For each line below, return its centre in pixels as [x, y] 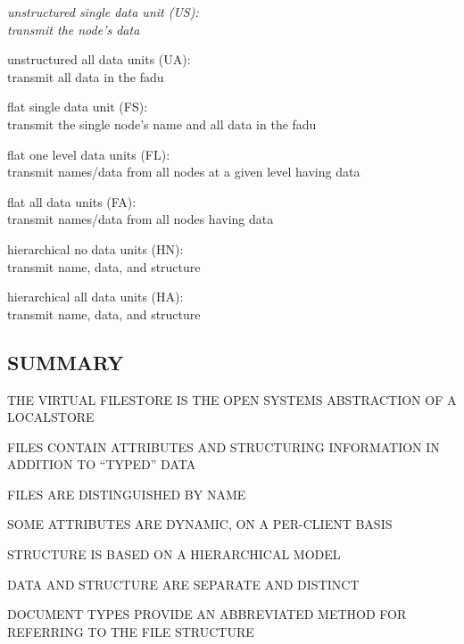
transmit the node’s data [74, 29]
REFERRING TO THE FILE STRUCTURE [131, 631]
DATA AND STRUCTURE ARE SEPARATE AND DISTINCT [183, 584]
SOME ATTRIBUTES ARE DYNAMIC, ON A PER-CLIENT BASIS [200, 524]
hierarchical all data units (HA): [95, 297]
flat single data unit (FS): [78, 107]
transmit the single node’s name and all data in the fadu [162, 124]
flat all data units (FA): [72, 201]
